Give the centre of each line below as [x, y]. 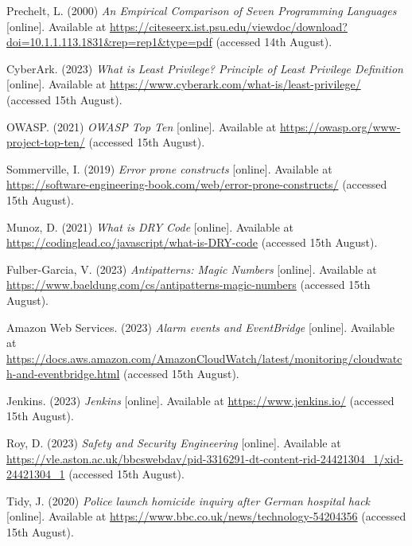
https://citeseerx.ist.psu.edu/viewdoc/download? [228, 26]
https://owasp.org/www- [340, 126]
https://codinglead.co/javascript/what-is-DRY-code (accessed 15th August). [192, 242]
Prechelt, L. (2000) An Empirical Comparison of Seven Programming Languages [202, 10]
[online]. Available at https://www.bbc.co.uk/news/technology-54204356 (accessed [206, 516]
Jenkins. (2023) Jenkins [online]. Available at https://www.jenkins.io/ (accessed [200, 400]
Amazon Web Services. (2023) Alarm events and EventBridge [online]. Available [201, 327]
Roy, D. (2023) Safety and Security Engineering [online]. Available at [174, 443]
